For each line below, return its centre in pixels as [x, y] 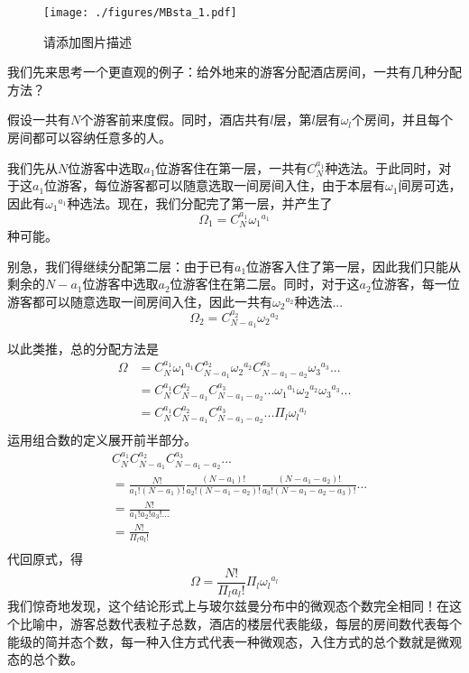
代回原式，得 [45, 559]
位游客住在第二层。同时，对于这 [265, 284]
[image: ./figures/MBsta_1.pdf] [140, 13]
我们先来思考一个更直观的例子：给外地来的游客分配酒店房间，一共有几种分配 [234, 72]
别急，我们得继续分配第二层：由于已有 [121, 266]
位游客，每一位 [415, 284]
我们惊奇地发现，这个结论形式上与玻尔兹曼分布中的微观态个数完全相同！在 [228, 606]
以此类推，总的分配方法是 [83, 349]
